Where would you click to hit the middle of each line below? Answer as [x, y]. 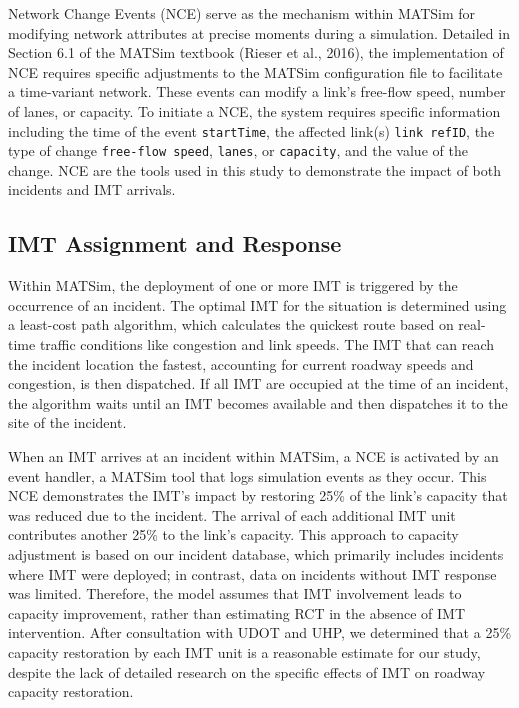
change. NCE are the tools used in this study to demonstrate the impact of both [254, 169]
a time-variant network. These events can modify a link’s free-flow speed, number [257, 91]
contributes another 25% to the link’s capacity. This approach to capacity [233, 534]
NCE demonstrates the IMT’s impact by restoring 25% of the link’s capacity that [258, 495]
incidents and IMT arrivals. [92, 189]
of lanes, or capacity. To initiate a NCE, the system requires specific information [254, 110]
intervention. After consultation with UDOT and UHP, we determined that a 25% [260, 632]
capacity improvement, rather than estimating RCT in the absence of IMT [236, 612]
